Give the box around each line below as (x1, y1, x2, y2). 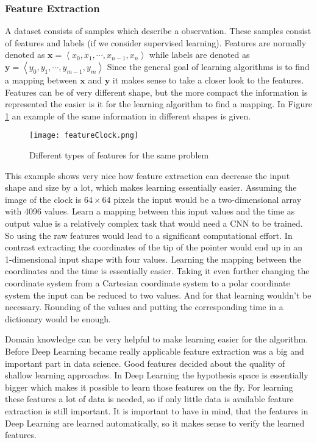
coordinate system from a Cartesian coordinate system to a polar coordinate (5, 276, 290, 289)
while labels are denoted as (149, 48, 250, 61)
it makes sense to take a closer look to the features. (112, 74, 304, 86)
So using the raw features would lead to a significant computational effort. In (5, 229, 293, 241)
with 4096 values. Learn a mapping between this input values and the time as (5, 205, 295, 218)
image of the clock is (5, 193, 82, 205)
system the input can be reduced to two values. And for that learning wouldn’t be (5, 288, 312, 301)
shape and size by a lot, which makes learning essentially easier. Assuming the (5, 181, 297, 194)
